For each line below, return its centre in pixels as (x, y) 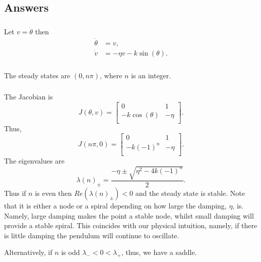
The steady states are (37, 75)
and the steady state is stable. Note (190, 193)
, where (111, 75)
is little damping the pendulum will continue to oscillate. (92, 235)
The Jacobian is (28, 97)
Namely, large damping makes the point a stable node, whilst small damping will (129, 215)
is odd (71, 252)
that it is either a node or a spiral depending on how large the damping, (115, 206)
